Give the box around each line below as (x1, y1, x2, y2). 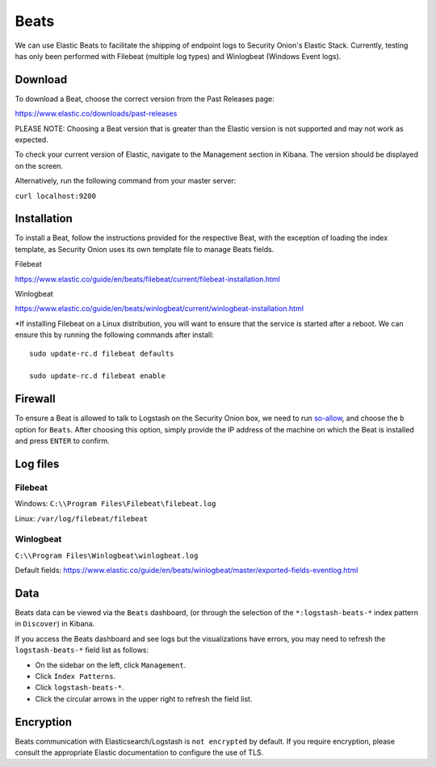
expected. (15, 135, 48, 145)
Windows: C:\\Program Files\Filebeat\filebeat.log (15, 499, 216, 508)
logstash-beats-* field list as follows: (15, 645, 149, 655)
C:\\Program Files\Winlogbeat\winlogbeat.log (15, 550, 199, 560)
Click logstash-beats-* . (35, 683, 124, 693)
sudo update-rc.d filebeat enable (29, 372, 166, 381)
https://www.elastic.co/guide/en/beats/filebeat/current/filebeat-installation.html (15, 274, 280, 284)
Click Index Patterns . (35, 672, 116, 681)
